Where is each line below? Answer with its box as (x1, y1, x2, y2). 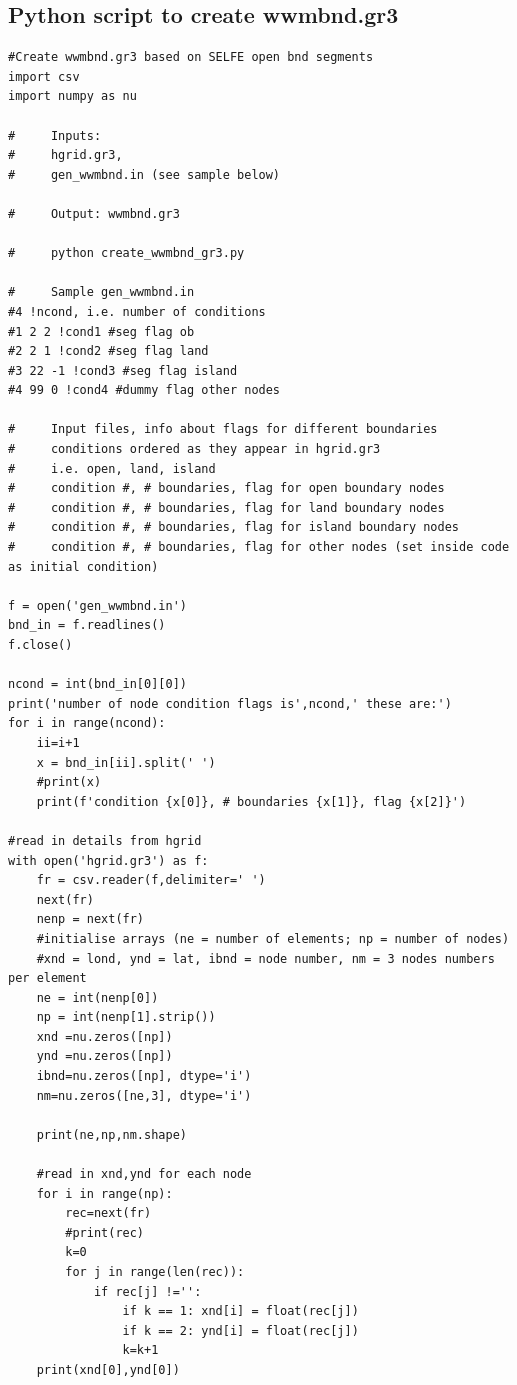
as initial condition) (8, 559, 159, 574)
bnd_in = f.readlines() (8, 618, 166, 633)
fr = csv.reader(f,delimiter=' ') (36, 873, 266, 888)
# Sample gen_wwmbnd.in (8, 285, 195, 300)
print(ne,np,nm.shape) (36, 1127, 187, 1142)
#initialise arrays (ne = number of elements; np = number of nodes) (36, 931, 510, 946)
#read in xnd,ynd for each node (36, 1167, 252, 1182)
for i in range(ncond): (8, 716, 166, 731)
